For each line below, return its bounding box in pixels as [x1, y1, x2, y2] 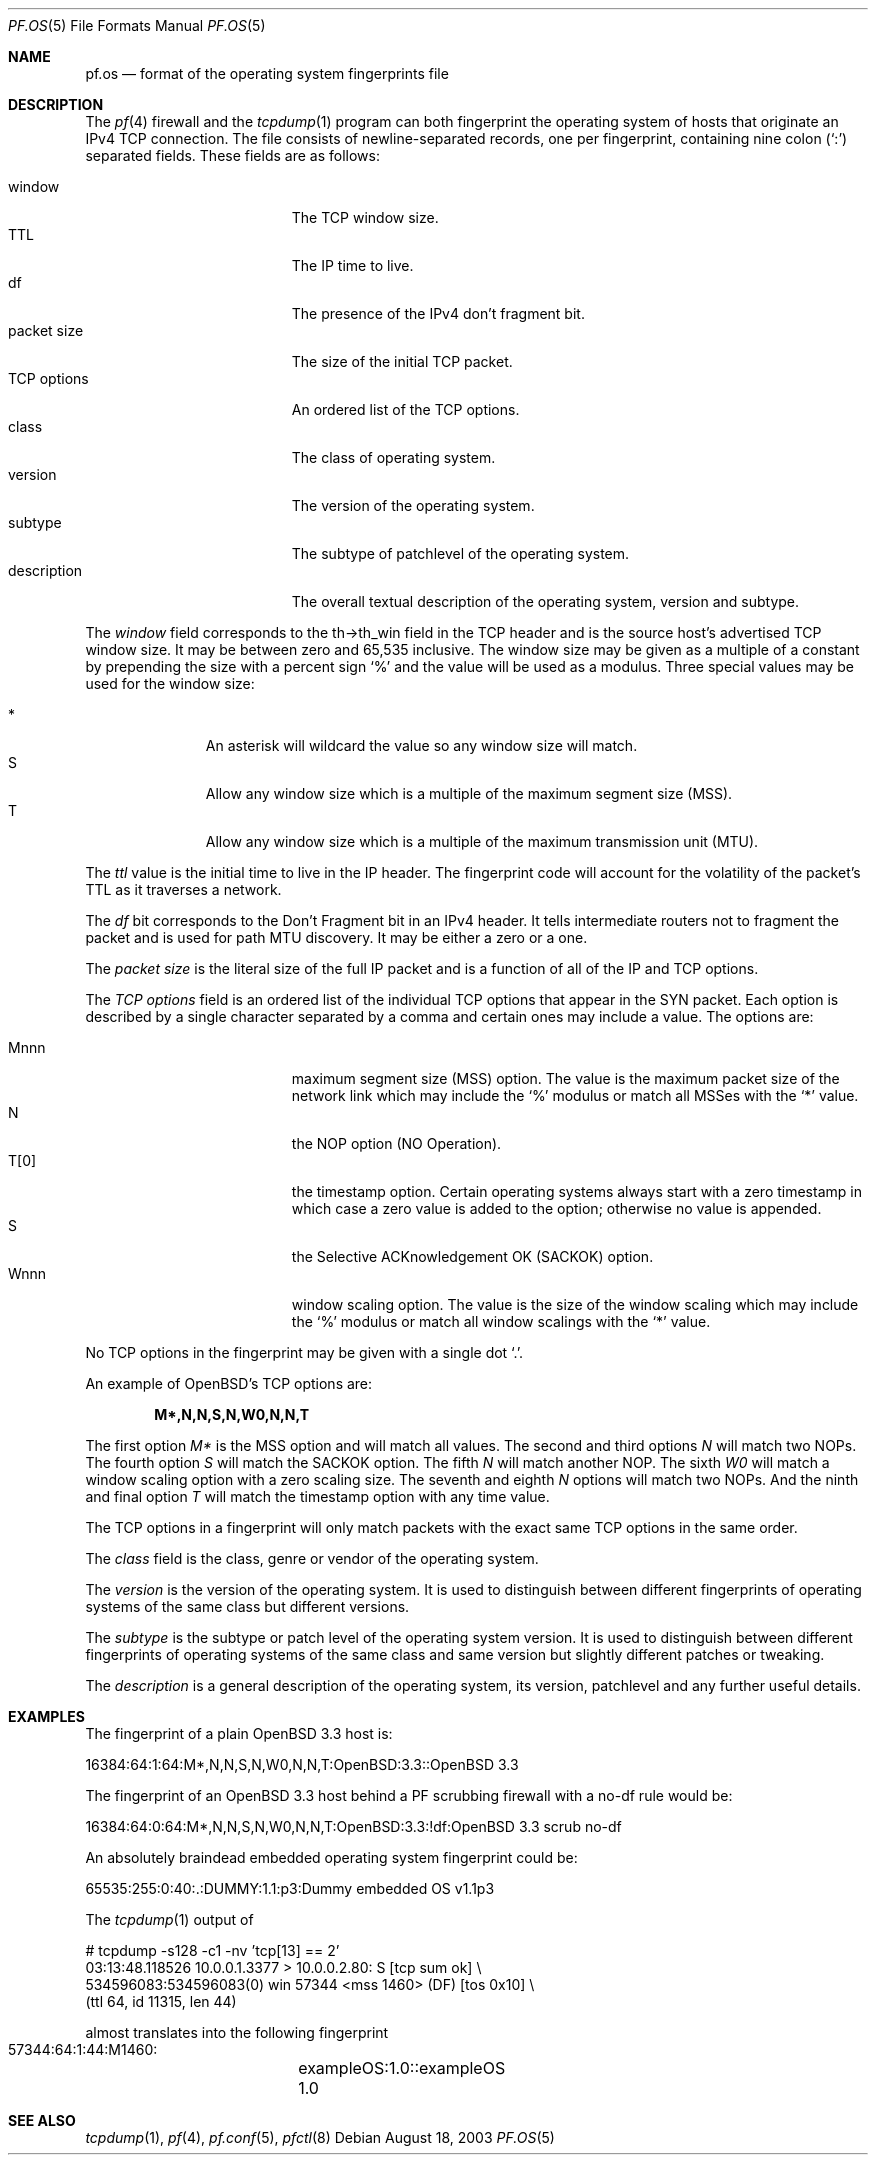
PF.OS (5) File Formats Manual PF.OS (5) [8, 17, 266, 34]
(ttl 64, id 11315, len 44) [85, 1993, 237, 2010]
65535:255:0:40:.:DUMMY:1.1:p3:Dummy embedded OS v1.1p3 [85, 1880, 495, 1897]
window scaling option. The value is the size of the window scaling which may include [291, 1296, 859, 1313]
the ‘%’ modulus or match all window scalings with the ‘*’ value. [291, 1313, 711, 1330]
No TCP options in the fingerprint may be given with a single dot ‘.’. [85, 1344, 524, 1361]
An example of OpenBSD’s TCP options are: [85, 1375, 373, 1392]
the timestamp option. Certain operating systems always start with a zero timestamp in [291, 1183, 862, 1200]
